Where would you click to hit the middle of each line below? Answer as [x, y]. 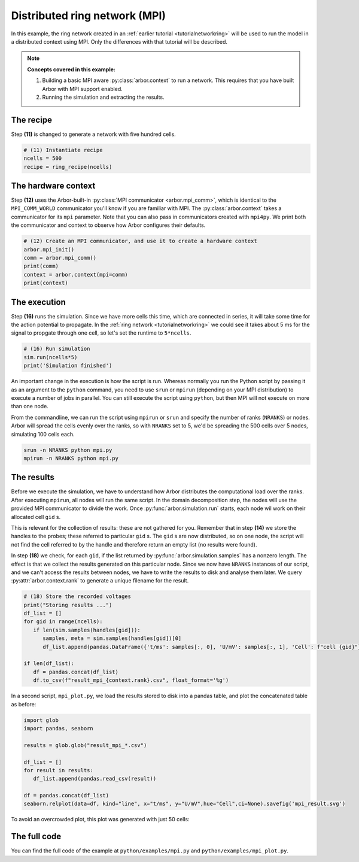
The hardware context [53, 186]
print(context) [46, 283]
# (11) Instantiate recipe [63, 150]
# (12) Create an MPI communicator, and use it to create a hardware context [140, 241]
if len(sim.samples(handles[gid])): [87, 630]
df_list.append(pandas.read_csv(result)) [95, 779]
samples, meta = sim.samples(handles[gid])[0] [112, 638]
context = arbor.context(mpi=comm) [76, 274]
